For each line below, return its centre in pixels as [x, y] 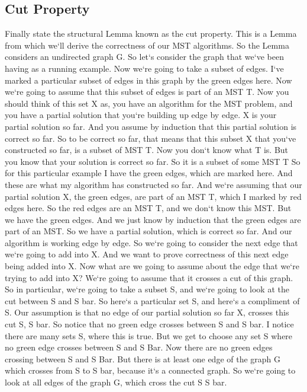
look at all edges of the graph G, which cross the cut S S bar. [116, 382]
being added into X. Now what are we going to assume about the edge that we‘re [152, 266]
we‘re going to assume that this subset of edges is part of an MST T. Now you [147, 92]
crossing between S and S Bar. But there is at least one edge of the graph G [143, 358]
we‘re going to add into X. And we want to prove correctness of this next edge [147, 254]
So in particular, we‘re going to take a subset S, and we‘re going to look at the [147, 289]
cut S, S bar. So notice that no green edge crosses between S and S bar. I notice [149, 324]
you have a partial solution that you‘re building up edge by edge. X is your [141, 115]
